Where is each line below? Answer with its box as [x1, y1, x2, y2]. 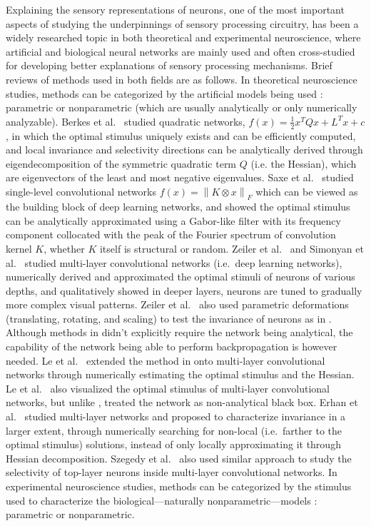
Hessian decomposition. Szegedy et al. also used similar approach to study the [6, 450, 352, 465]
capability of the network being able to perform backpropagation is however [6, 339, 337, 354]
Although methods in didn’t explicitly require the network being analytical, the [6, 325, 353, 340]
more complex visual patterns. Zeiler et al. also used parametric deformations [6, 297, 349, 312]
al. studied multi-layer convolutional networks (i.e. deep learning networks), [6, 255, 342, 270]
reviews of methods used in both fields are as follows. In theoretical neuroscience [6, 71, 357, 86]
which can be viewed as [255, 183, 358, 198]
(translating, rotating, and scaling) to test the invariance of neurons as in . [6, 310, 332, 325]
